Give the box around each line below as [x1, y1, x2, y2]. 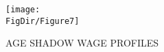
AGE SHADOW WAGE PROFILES [5, 36, 159, 50]
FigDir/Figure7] [5, 16, 80, 26]
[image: [5, 5, 40, 14]
